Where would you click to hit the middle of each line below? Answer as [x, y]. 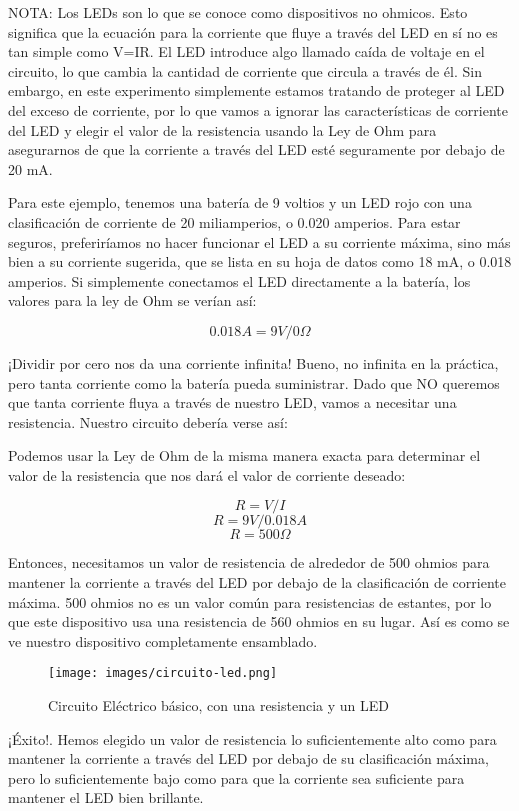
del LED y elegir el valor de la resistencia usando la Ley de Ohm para [222, 129]
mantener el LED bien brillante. [106, 797]
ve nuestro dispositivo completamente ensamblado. [163, 640]
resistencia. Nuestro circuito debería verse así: [148, 421]
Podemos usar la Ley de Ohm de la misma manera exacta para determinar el [244, 455]
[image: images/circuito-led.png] [163, 673]
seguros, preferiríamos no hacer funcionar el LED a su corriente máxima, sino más [259, 241]
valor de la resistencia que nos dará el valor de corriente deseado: [207, 474]
